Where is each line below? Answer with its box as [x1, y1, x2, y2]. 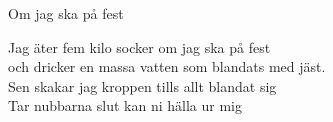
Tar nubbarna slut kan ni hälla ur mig [8, 95, 242, 116]
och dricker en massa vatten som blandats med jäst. [8, 56, 326, 77]
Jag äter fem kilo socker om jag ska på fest [8, 36, 271, 57]
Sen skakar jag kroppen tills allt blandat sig [8, 75, 277, 96]
